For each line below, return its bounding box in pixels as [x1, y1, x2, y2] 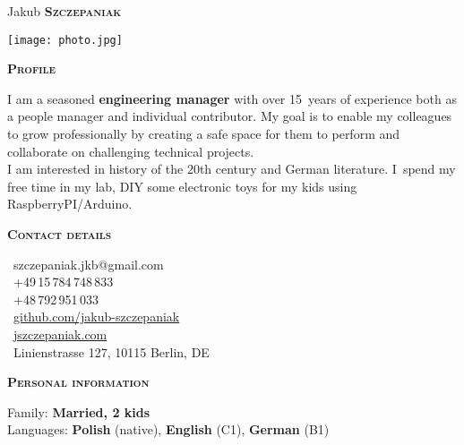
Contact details [7, 225, 112, 243]
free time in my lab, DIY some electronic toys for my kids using [7, 176, 357, 195]
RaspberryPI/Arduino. [7, 194, 133, 213]
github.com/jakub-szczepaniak [13, 307, 180, 326]
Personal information [7, 372, 150, 391]
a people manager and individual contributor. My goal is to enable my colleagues [7, 107, 452, 125]
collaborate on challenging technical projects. [7, 141, 254, 160]
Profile [7, 59, 56, 78]
